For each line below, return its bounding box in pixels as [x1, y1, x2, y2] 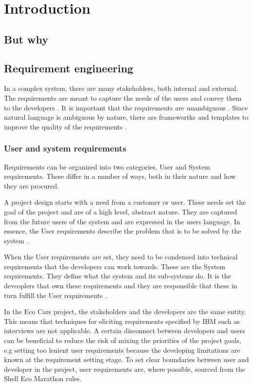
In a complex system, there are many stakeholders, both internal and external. [4, 83, 238, 93]
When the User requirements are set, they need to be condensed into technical [4, 252, 238, 262]
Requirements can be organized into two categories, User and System [4, 161, 210, 171]
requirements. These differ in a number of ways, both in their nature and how [4, 171, 236, 181]
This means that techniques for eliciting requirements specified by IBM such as [4, 316, 240, 326]
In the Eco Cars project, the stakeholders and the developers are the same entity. [4, 306, 246, 317]
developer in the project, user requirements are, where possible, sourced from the [4, 364, 245, 374]
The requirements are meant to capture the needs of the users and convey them [4, 92, 242, 103]
